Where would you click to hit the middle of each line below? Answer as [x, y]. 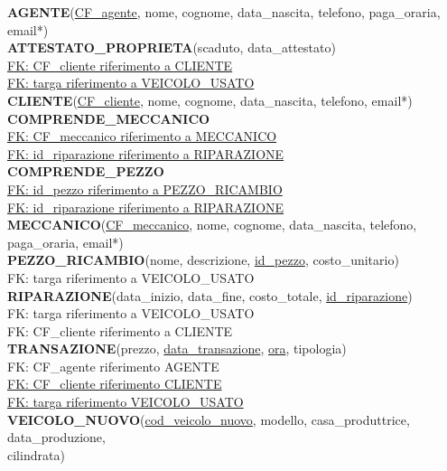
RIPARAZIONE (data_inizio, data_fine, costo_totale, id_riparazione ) [210, 295]
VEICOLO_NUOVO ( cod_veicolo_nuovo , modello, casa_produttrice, [209, 419]
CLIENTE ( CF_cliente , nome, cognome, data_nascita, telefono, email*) [210, 100]
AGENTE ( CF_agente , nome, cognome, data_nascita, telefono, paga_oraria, [224, 12]
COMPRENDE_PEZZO [86, 171]
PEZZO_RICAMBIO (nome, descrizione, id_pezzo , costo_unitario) [203, 260]
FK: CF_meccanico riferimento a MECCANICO [142, 136]
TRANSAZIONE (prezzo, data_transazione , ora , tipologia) [177, 349]
